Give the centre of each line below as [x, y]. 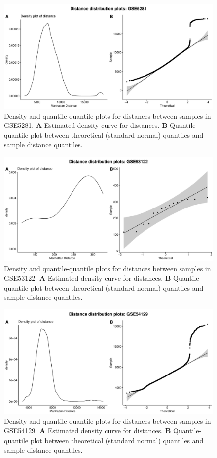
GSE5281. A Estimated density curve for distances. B [86, 125]
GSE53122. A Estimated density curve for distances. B [88, 278]
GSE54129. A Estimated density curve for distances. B [88, 431]
